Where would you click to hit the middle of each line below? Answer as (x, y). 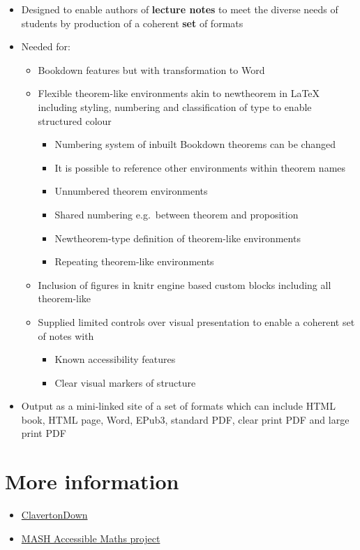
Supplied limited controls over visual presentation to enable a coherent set (196, 321)
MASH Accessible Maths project (91, 538)
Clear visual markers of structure (125, 382)
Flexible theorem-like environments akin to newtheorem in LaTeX (179, 93)
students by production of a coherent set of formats (132, 23)
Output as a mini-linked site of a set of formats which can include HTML (178, 406)
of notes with (66, 335)
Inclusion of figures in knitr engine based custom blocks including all (185, 284)
